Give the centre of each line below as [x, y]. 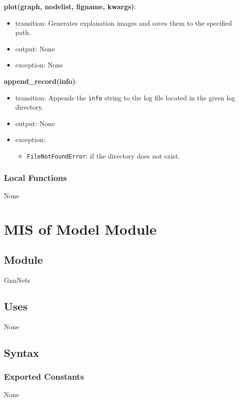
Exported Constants [44, 377]
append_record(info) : [41, 81]
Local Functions [35, 177]
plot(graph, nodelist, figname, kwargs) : [70, 6]
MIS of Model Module [80, 229]
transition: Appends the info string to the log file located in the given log [125, 97]
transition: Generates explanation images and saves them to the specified [124, 23]
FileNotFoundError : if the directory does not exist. [104, 156]
